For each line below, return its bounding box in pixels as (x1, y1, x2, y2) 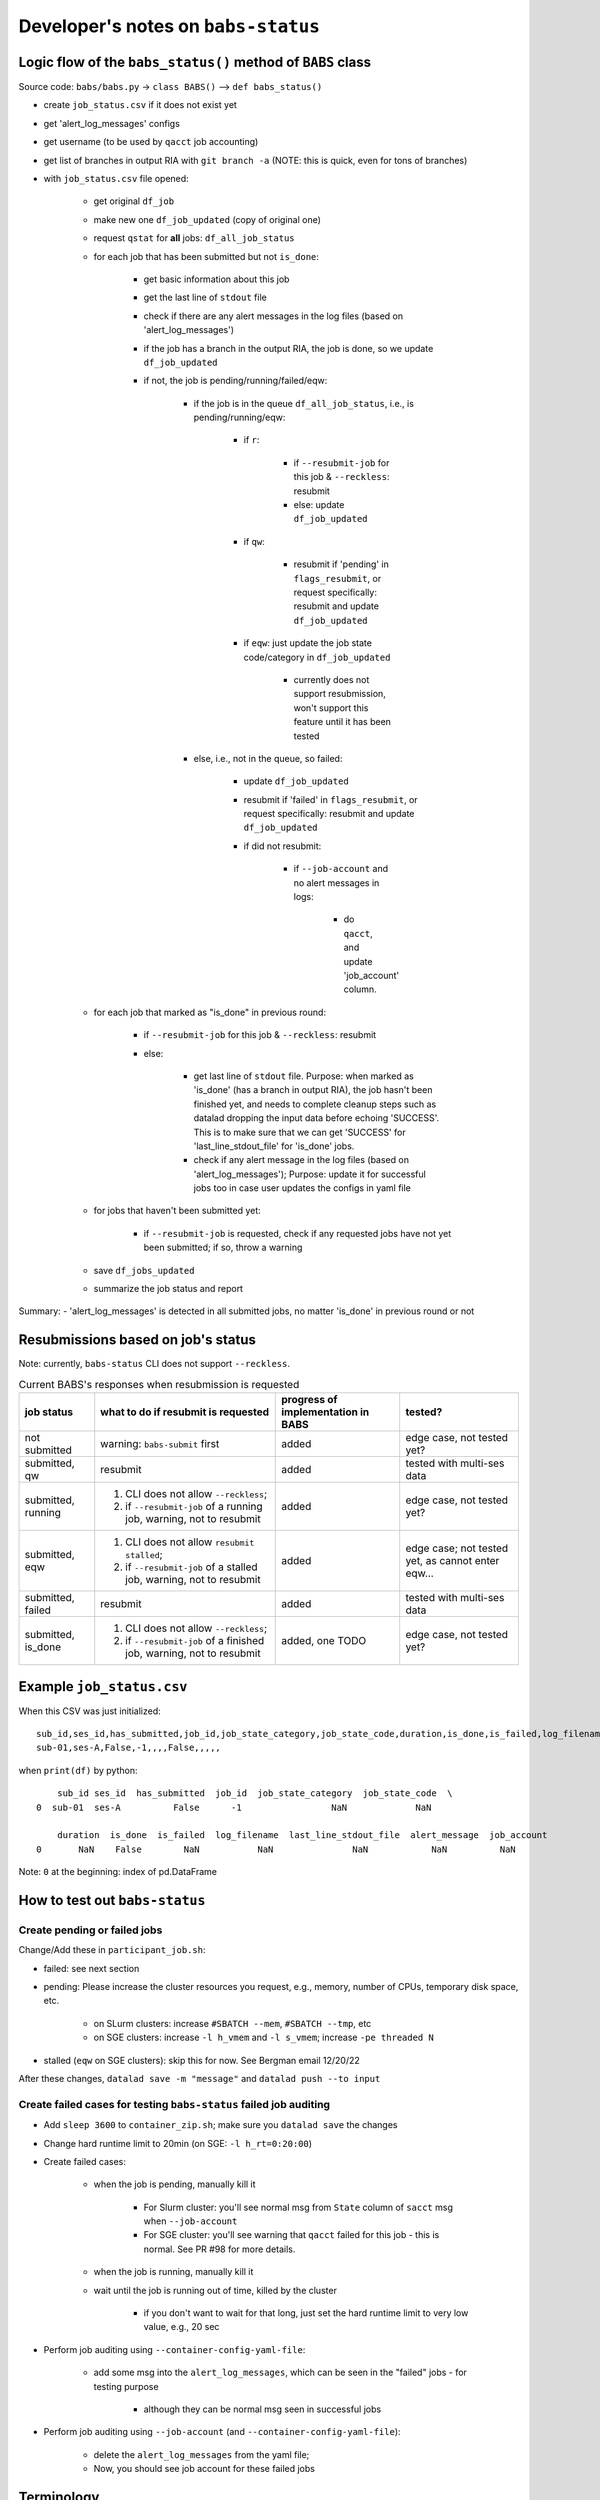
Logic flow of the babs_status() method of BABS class (18, 53, 372, 70)
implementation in (281, 1405, 370, 1419)
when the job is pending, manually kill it (93, 2178, 256, 2190)
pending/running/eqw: (193, 411, 286, 424)
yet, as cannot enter (405, 1554, 500, 1568)
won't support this (293, 701, 369, 714)
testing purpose (93, 2380, 159, 2392)
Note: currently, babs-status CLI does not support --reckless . (18, 1358, 290, 1370)
